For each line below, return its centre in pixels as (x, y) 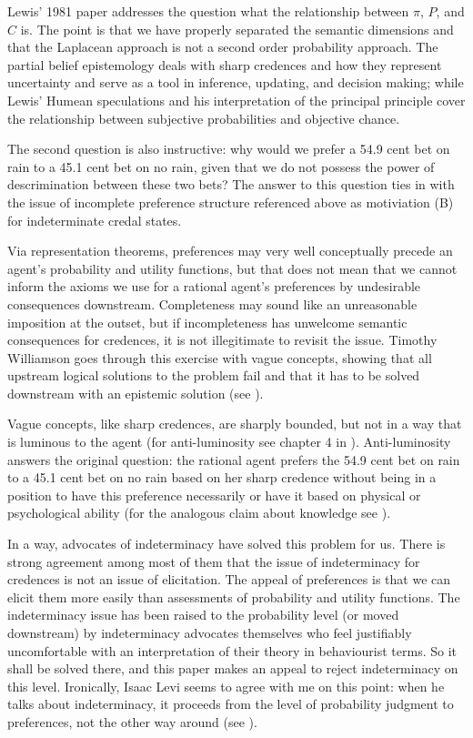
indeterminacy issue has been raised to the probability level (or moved (203, 615)
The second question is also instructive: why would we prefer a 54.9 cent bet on (229, 149)
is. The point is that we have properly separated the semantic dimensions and (237, 29)
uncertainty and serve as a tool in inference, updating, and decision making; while (236, 82)
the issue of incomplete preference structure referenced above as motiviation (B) (231, 202)
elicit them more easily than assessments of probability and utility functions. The (234, 596)
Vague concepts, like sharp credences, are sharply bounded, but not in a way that (235, 424)
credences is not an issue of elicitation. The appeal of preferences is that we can (229, 579)
